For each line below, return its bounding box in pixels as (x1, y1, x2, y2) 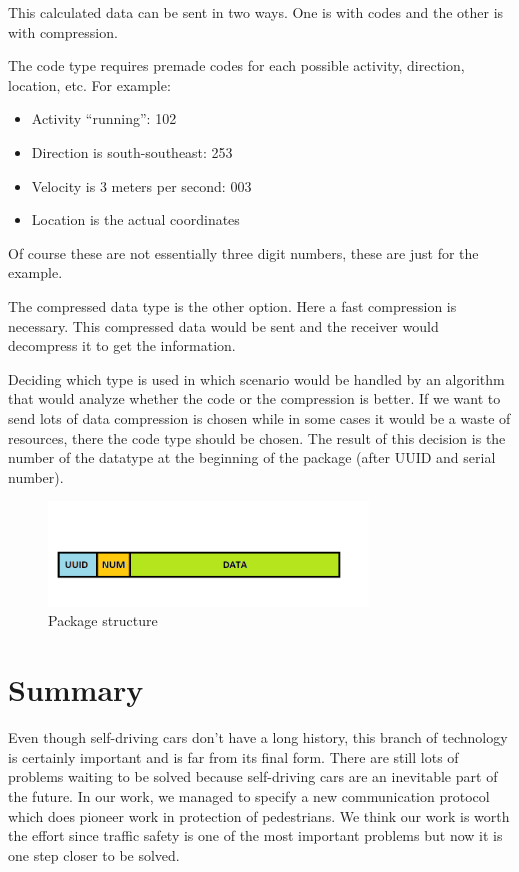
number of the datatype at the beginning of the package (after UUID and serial (8, 447, 496, 468)
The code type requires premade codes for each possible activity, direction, (8, 55, 465, 76)
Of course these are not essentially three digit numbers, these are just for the (8, 242, 479, 263)
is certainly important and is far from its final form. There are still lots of (8, 746, 459, 767)
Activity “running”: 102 (31, 108, 177, 129)
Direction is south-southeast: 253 (31, 141, 233, 162)
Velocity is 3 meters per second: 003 (31, 175, 252, 196)
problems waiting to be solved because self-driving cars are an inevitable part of (8, 766, 498, 787)
